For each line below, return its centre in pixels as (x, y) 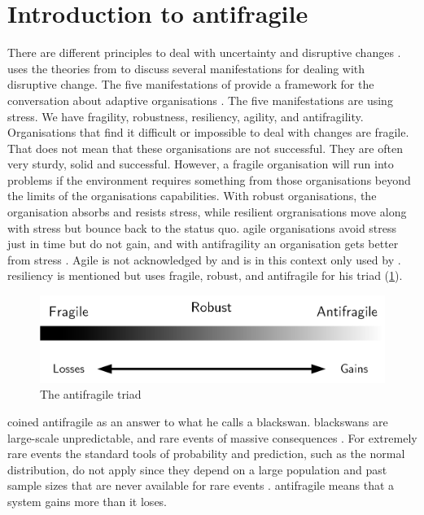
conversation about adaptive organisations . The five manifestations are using (200, 100)
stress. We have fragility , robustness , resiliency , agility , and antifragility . (186, 116)
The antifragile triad (91, 394)
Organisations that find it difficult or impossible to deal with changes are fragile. (208, 132)
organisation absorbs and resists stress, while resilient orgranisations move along (207, 212)
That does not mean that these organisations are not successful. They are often (205, 148)
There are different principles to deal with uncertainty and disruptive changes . (204, 52)
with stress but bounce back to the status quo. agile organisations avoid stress (202, 227)
